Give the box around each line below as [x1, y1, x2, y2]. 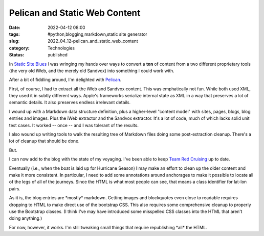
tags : [9, 31, 20, 37]
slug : [9, 38, 20, 44]
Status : [9, 52, 24, 58]
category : [9, 45, 30, 51]
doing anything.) [9, 215, 43, 221]
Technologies [47, 45, 75, 51]
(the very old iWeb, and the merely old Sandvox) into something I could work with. [9, 68, 175, 74]
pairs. [9, 185, 21, 191]
